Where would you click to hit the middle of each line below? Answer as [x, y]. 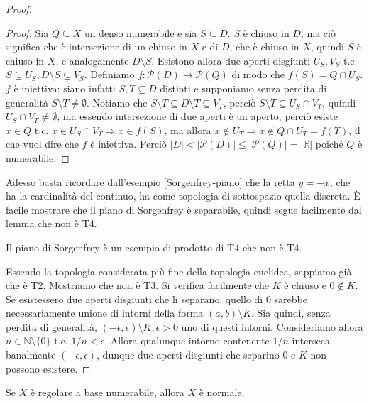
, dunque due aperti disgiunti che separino [188, 355]
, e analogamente [92, 60]
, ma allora [188, 130]
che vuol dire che [43, 144]
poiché [329, 144]
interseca [311, 340]
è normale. [222, 392]
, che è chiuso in [264, 47]
